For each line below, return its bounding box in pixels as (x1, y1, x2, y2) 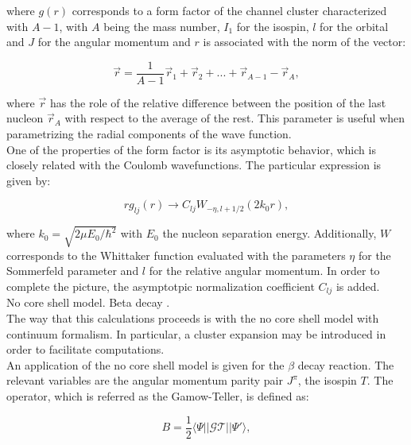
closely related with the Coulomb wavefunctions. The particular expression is (6, 157, 382, 173)
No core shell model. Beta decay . (6, 294, 170, 311)
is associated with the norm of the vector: (203, 33, 406, 50)
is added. (335, 277, 380, 294)
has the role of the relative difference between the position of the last (49, 94, 386, 110)
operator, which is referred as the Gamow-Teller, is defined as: (6, 387, 309, 404)
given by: (6, 172, 51, 188)
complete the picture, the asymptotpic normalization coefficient (6, 277, 315, 294)
